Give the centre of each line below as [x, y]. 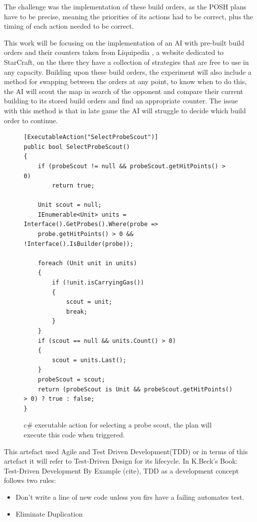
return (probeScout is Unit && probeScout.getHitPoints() [135, 389]
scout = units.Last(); [89, 360]
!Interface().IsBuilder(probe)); [79, 244]
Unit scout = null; [70, 205]
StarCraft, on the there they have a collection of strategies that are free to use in [127, 62]
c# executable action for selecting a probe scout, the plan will [118, 425]
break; [77, 311]
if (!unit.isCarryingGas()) [98, 283]
